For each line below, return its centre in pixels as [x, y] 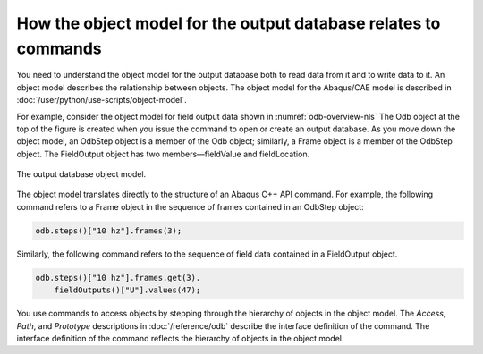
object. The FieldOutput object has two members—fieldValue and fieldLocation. [163, 154]
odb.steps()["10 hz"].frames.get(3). [118, 278]
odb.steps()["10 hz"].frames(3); [109, 231]
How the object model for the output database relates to [229, 23]
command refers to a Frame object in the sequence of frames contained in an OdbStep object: [190, 206]
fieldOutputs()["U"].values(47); [127, 290]
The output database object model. [81, 174]
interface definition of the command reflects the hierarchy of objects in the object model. [180, 338]
